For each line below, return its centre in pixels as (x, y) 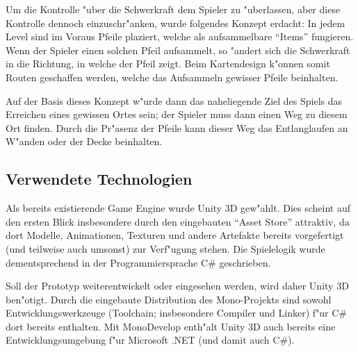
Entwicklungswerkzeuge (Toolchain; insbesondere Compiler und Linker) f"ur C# (177, 313)
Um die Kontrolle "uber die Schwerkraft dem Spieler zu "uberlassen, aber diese (173, 9)
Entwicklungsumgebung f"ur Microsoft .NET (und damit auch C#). (150, 340)
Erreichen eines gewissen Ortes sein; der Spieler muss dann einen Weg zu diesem (177, 114)
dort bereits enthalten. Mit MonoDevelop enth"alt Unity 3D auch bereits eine (171, 326)
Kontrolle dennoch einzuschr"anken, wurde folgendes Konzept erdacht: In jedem (176, 23)
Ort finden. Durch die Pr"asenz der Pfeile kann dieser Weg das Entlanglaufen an (177, 127)
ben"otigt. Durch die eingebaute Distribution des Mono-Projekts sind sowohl (169, 299)
